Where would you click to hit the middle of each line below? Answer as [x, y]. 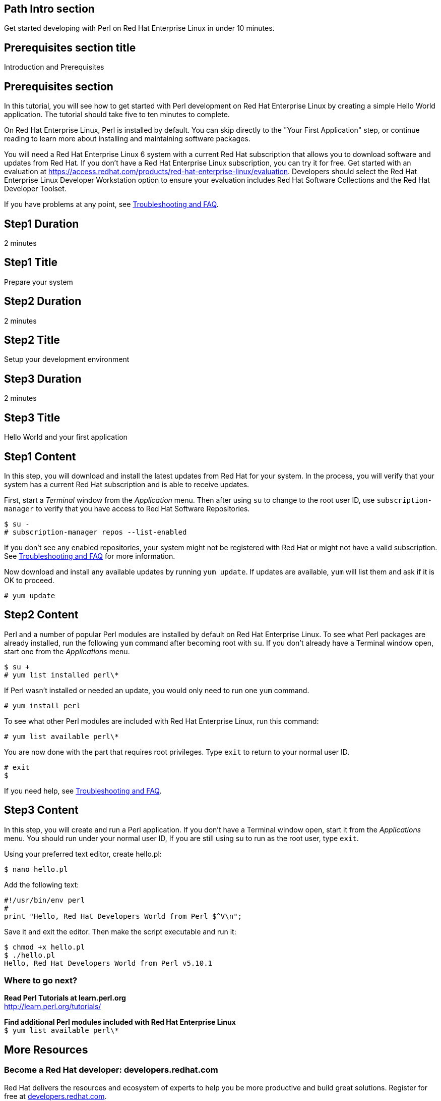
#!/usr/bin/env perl [45, 900]
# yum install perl [42, 705]
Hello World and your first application [66, 437]
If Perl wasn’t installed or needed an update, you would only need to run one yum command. [157, 690]
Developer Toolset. [35, 189]
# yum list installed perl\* [61, 675]
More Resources [46, 1050]
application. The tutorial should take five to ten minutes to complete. [117, 115]
